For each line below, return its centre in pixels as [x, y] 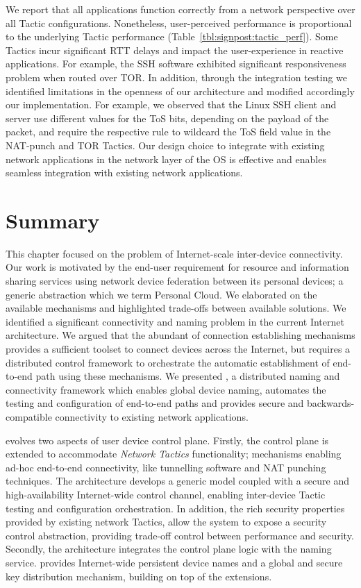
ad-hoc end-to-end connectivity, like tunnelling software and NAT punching [166, 467]
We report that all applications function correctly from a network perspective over [180, 9]
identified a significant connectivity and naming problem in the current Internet [175, 321]
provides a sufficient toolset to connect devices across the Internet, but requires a [178, 348]
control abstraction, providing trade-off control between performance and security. [180, 535]
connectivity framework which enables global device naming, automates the [166, 389]
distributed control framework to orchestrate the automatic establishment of [168, 362]
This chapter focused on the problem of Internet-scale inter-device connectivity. [174, 253]
